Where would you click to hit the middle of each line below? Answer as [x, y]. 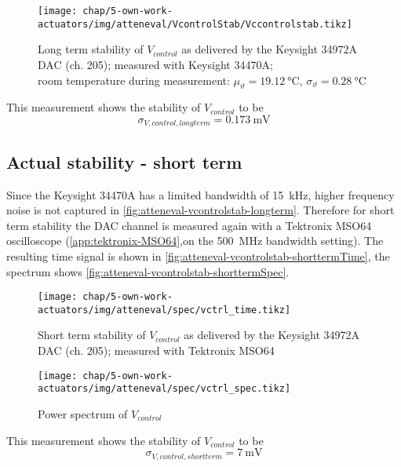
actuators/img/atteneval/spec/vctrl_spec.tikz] [164, 389]
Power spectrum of [83, 413]
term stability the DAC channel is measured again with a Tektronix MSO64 [189, 225]
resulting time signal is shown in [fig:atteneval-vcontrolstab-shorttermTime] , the [198, 255]
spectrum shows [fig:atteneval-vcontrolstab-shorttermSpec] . [148, 271]
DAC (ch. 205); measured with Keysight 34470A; [155, 64]
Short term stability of [92, 335]
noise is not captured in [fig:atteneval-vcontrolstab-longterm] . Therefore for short [200, 210]
